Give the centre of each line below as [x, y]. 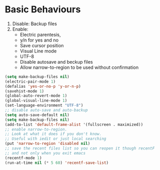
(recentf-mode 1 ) [23, 158]
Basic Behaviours [43, 10]
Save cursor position [42, 45]
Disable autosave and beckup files [56, 62]
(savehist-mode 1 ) [24, 91]
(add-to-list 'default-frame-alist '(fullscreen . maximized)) [74, 124]
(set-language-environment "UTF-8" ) [44, 106]
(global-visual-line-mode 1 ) [36, 101]
